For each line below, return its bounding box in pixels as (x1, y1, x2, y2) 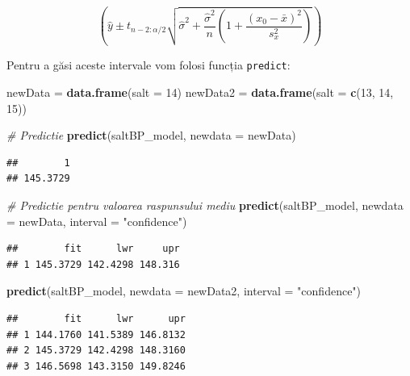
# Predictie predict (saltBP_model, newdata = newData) (6, 127, 296, 144)
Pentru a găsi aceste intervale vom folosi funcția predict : (6, 56, 291, 73)
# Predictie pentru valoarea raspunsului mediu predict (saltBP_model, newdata (6, 197, 404, 213)
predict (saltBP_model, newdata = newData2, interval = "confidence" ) (6, 282, 362, 299)
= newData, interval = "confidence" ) (6, 212, 187, 229)
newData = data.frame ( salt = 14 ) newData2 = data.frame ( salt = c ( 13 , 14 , (6, 84, 394, 101)
